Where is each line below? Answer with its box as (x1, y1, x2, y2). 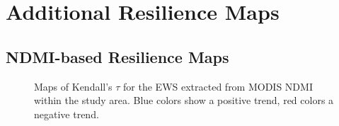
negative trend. (34, 106, 99, 121)
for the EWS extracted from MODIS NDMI (123, 79, 313, 93)
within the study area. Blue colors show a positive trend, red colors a (34, 93, 334, 108)
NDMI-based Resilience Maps (6, 45, 229, 67)
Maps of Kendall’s (34, 79, 113, 93)
